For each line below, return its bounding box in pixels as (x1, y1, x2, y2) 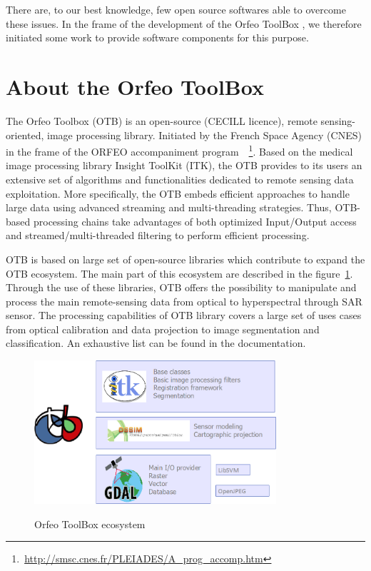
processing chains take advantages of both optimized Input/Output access (33, 213, 357, 228)
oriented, (6, 127, 44, 142)
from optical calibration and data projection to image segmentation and (6, 321, 320, 336)
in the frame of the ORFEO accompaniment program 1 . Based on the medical (6, 142, 353, 158)
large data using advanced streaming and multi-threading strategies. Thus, (6, 200, 332, 215)
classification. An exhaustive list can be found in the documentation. (6, 335, 306, 350)
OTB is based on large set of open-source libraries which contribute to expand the (6, 251, 365, 266)
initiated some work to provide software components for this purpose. (6, 30, 309, 45)
